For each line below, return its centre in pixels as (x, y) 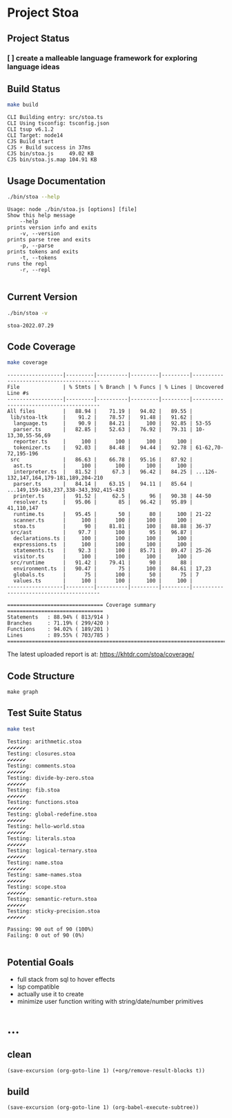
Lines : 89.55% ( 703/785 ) (58, 635)
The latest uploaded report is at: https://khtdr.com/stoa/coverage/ (101, 654)
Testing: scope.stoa (37, 887)
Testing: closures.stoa (41, 753)
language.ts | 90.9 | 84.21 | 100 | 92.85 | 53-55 (113, 423)
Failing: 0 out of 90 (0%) (46, 935)
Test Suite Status (45, 713)
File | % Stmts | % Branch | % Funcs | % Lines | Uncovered (116, 387)
